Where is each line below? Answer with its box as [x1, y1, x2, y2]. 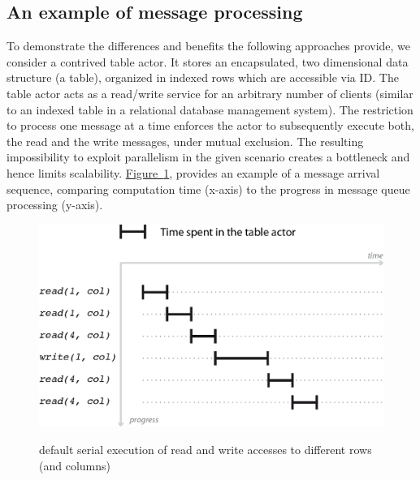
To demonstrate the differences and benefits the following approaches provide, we [6, 37, 411, 54]
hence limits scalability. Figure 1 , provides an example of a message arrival [6, 164, 380, 181]
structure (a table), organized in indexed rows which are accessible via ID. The [6, 69, 399, 86]
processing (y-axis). [6, 196, 103, 213]
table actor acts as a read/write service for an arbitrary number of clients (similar [6, 84, 414, 101]
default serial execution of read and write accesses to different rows [39, 441, 372, 457]
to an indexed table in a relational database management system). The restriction [6, 101, 414, 118]
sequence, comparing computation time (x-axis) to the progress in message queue [6, 180, 410, 197]
